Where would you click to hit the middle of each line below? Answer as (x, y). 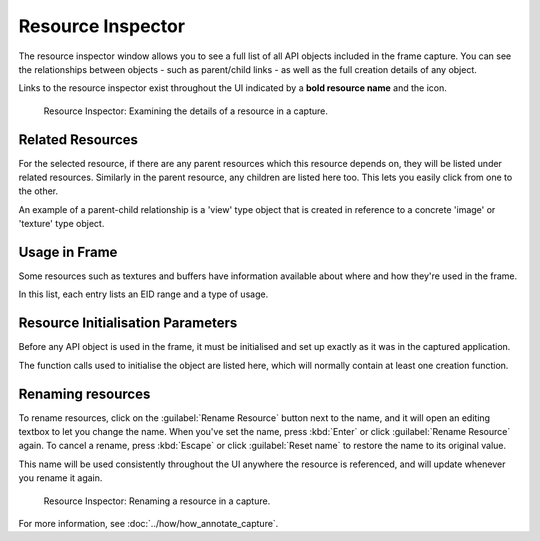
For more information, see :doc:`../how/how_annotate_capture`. (148, 524)
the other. (38, 191)
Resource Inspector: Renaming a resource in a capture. (157, 501)
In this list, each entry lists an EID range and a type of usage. (143, 294)
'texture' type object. (61, 224)
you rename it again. (60, 478)
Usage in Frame (68, 252)
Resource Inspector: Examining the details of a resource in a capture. (186, 111)
